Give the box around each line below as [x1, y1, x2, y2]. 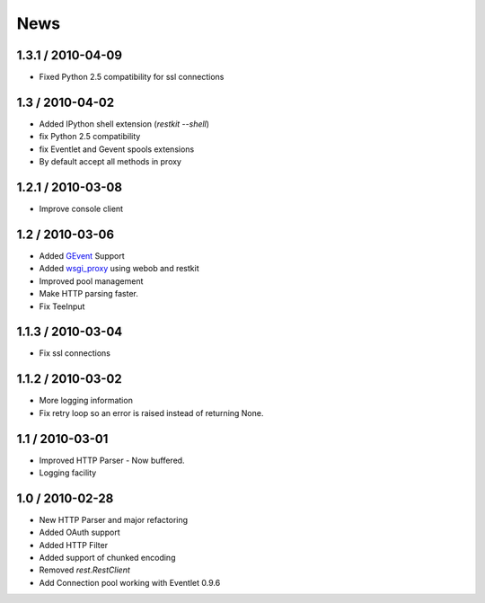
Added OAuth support [39, 527, 120, 538]
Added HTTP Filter [39, 539, 108, 550]
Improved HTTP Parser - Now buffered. [39, 455, 185, 466]
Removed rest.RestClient [39, 564, 130, 575]
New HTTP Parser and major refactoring [39, 514, 189, 525]
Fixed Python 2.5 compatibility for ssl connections [39, 72, 225, 83]
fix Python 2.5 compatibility [39, 131, 141, 142]
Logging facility [39, 467, 97, 478]
